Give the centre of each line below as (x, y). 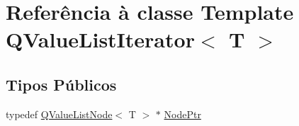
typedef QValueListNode (59, 114)
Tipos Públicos (61, 84)
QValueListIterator (100, 39)
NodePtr (182, 114)
